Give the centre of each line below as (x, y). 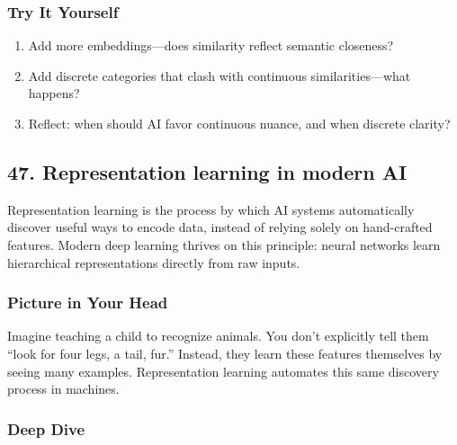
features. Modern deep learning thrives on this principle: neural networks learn (224, 244)
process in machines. (63, 389)
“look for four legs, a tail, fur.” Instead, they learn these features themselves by (225, 353)
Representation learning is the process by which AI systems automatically (211, 209)
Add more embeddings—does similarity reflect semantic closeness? (211, 45)
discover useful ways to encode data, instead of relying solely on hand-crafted (220, 227)
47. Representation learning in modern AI (207, 171)
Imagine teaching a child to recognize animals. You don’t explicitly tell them (218, 336)
